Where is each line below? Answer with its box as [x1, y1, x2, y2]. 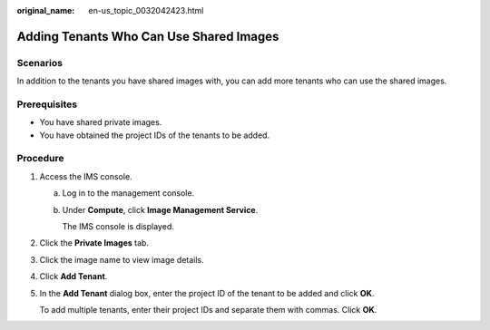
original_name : [16, 5, 75, 15]
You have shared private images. [39, 117, 162, 128]
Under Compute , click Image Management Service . [62, 204, 259, 215]
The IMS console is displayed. [62, 221, 174, 231]
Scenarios [16, 56, 64, 69]
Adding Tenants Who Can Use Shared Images [16, 28, 279, 44]
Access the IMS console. [39, 170, 132, 181]
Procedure [16, 152, 64, 165]
